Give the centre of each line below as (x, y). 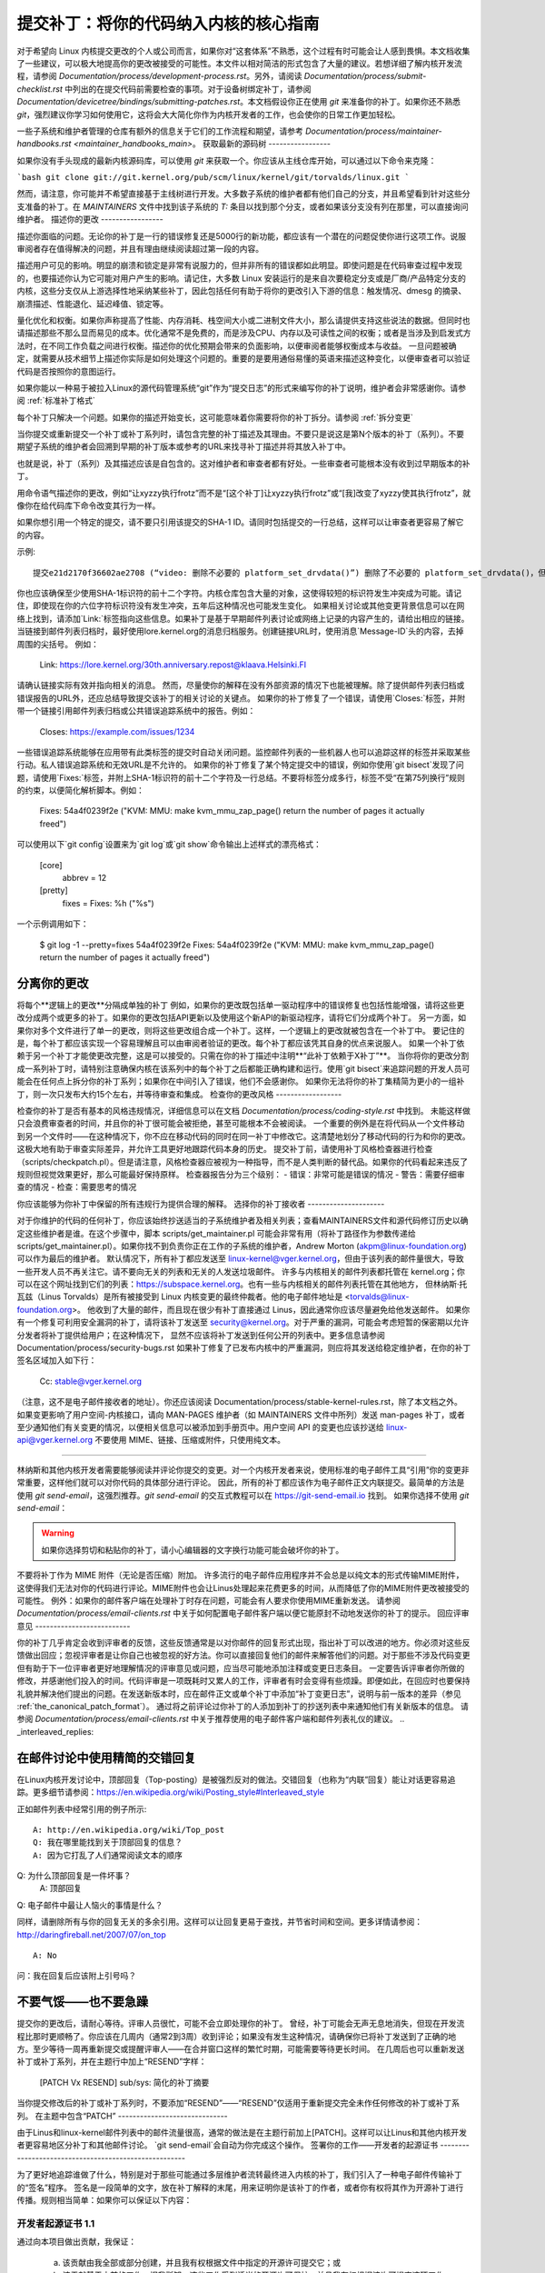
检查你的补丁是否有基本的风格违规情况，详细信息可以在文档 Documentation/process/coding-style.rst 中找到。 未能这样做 (244, 1111)
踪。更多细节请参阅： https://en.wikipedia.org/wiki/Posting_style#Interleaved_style (170, 1792)
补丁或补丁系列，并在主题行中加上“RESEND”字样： (112, 2062)
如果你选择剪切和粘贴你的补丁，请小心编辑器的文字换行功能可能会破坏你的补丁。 (193, 1549)
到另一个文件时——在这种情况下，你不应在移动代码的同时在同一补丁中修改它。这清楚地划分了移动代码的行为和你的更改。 (243, 1136)
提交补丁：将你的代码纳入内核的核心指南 (168, 24)
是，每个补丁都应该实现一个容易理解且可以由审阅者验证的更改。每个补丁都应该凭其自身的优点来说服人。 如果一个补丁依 (241, 1043)
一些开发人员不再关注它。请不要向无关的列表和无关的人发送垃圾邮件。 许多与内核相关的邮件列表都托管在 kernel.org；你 (241, 1271)
